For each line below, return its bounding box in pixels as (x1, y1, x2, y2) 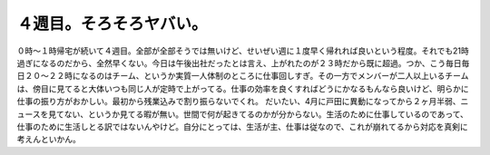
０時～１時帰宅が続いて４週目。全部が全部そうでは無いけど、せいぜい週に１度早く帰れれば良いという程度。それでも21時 (16, 45, 469, 56)
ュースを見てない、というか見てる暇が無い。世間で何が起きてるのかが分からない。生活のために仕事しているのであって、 (16, 109, 469, 120)
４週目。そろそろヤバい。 (16, 14, 208, 34)
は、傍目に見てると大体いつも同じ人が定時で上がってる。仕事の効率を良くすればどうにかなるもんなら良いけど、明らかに (16, 82, 469, 94)
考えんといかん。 (16, 134, 81, 145)
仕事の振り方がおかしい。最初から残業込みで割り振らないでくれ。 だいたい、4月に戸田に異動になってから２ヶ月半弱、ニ (16, 96, 469, 107)
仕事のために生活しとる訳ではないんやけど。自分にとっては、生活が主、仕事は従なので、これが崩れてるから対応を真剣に (16, 121, 468, 131)
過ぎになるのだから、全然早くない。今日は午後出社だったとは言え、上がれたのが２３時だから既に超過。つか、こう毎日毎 (16, 57, 470, 68)
